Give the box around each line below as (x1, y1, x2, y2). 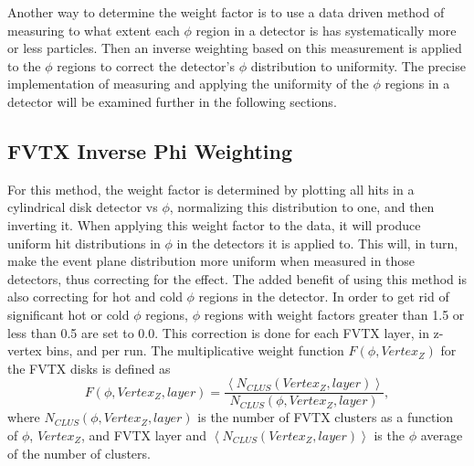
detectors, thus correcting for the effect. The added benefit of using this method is (7, 269, 467, 288)
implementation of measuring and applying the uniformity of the (7, 74, 369, 93)
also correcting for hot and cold (7, 287, 183, 306)
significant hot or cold (7, 304, 130, 323)
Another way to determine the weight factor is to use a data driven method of (7, 3, 445, 21)
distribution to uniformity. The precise (250, 56, 466, 75)
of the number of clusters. (7, 443, 151, 462)
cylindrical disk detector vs (7, 197, 158, 217)
